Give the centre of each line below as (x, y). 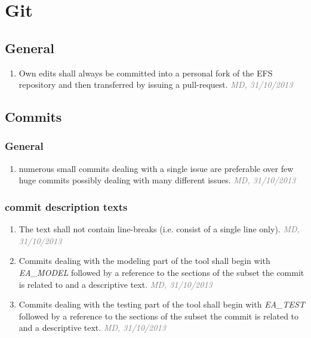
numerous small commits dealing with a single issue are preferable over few (156, 168)
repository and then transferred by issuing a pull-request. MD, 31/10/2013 (156, 84)
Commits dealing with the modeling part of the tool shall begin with (144, 261)
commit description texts (66, 206)
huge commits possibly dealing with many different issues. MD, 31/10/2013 (157, 180)
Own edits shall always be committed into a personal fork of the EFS (146, 73)
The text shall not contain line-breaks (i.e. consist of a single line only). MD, (159, 229)
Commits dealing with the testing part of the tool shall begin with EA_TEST (162, 304)
